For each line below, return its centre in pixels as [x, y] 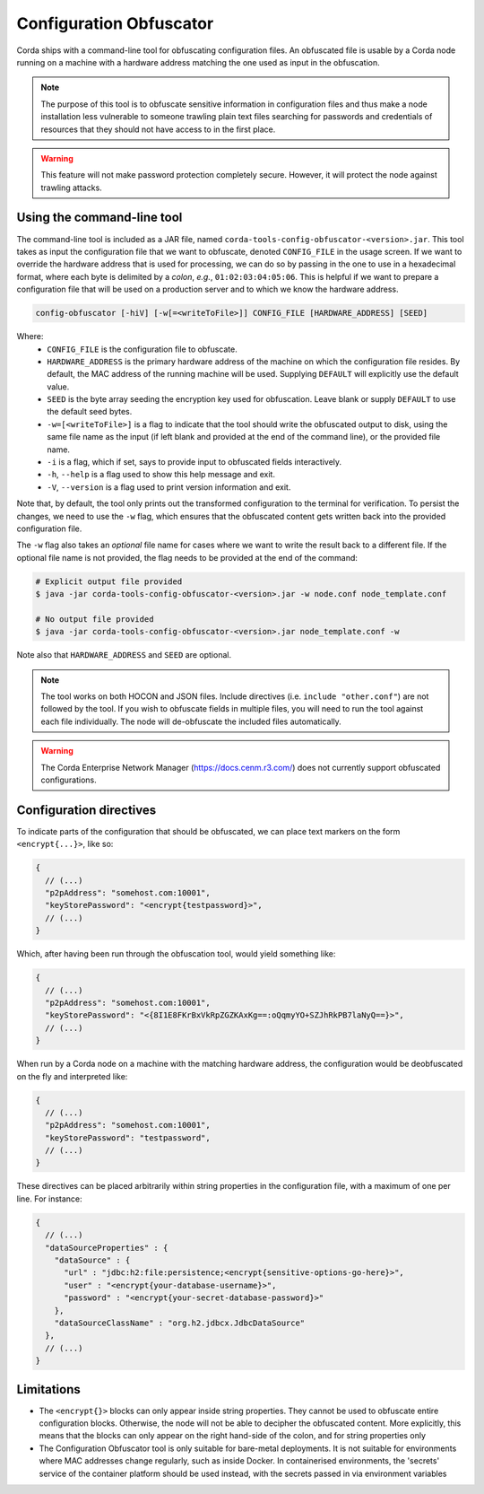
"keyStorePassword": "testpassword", [128, 1138]
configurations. [69, 780]
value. [58, 387]
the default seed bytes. [90, 412]
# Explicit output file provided [109, 581]
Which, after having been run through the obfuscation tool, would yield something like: [176, 954]
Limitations [48, 1389]
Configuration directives [86, 810]
